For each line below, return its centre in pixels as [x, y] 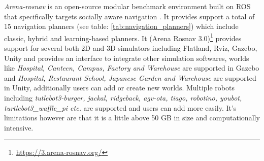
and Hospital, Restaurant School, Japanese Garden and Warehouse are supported [130, 77]
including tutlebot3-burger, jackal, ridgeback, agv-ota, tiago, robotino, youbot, [123, 98]
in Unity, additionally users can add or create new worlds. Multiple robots [119, 88]
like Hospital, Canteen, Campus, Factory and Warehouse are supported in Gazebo [132, 68]
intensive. [19, 127]
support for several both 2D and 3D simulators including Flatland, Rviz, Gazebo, [131, 48]
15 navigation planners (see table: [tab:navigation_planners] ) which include [121, 26]
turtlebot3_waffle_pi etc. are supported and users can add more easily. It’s [120, 107]
